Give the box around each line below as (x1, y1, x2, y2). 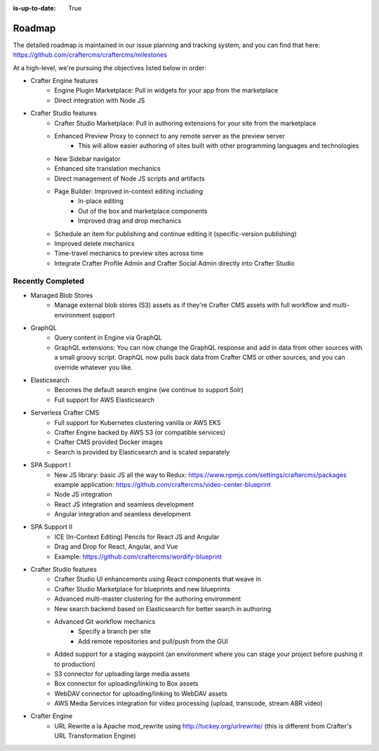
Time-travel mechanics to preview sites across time (54, 249, 204, 258)
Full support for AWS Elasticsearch (54, 396, 154, 404)
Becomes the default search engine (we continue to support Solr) (54, 386, 244, 394)
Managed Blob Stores (30, 291, 93, 299)
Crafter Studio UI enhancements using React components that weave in (54, 575, 261, 583)
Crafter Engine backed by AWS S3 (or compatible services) (54, 428, 226, 436)
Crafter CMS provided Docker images (54, 438, 163, 446)
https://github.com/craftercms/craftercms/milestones (13, 51, 168, 59)
